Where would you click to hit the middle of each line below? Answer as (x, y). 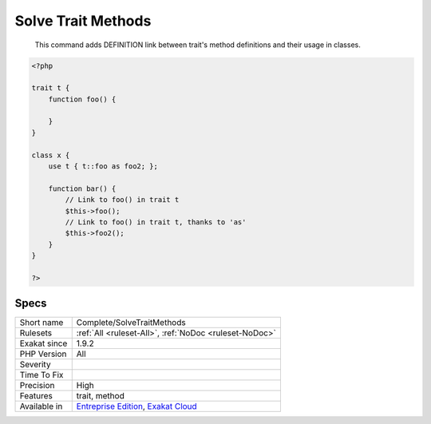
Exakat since (43, 343)
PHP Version (43, 354)
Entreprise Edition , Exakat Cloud (136, 406)
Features (36, 396)
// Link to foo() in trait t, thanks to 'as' (156, 222)
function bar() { (82, 188)
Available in (41, 406)
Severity (35, 365)
